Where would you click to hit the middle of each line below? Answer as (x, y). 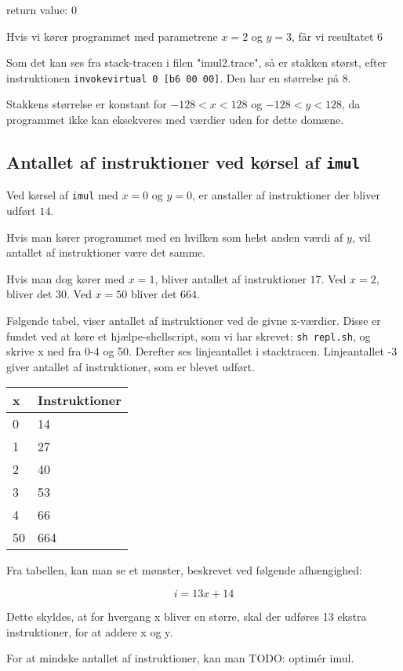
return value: (37, 9)
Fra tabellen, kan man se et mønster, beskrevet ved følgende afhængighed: (184, 570)
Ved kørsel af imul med (62, 195)
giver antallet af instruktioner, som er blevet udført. (131, 366)
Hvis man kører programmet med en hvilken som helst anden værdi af (175, 237)
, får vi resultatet (333, 36)
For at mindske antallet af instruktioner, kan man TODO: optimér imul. (180, 658)
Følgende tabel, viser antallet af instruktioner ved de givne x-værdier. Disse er (194, 321)
